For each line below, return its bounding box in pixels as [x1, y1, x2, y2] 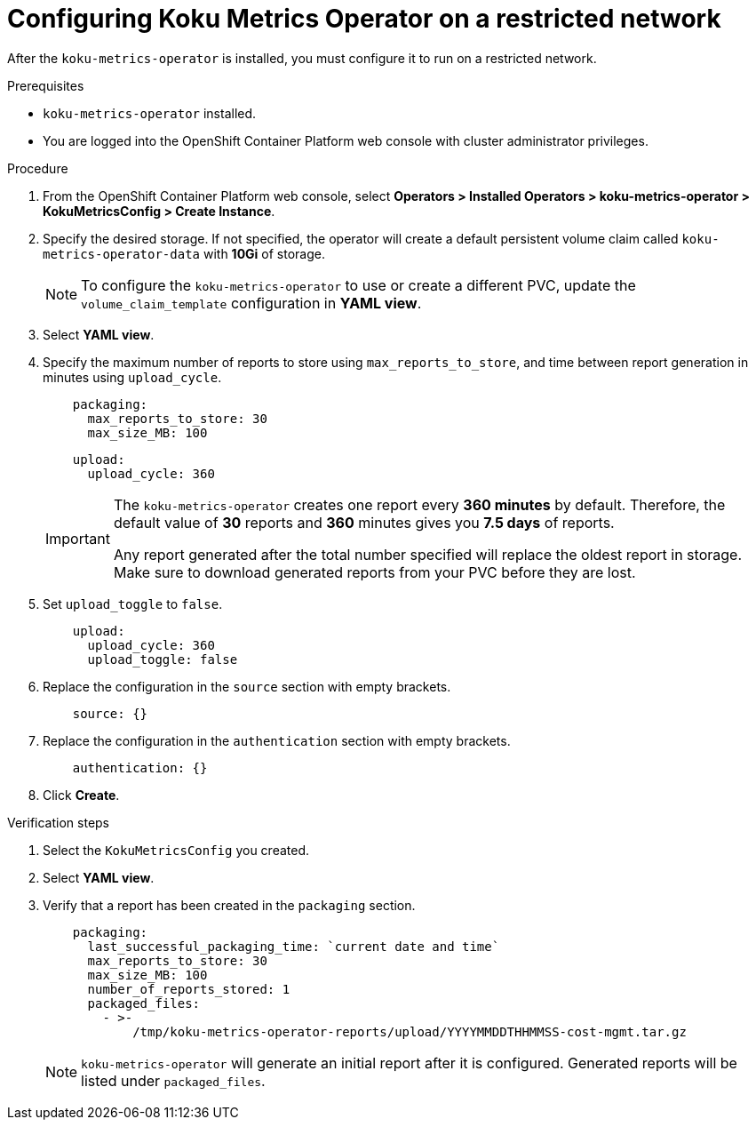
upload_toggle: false [87, 651, 238, 667]
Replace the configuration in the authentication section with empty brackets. [43, 732, 511, 748]
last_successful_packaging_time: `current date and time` [87, 939, 500, 954]
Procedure [7, 160, 68, 176]
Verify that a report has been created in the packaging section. [43, 897, 416, 913]
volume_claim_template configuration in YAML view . [81, 293, 422, 312]
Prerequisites [7, 77, 84, 93]
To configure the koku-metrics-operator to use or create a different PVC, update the [81, 276, 636, 294]
